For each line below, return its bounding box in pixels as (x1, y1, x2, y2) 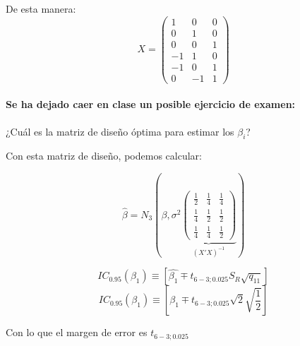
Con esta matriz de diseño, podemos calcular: (6, 148, 202, 163)
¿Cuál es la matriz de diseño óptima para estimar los (6, 124, 234, 138)
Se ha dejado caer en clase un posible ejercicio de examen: (6, 97, 296, 112)
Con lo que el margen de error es (6, 325, 148, 340)
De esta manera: (6, 1, 76, 16)
